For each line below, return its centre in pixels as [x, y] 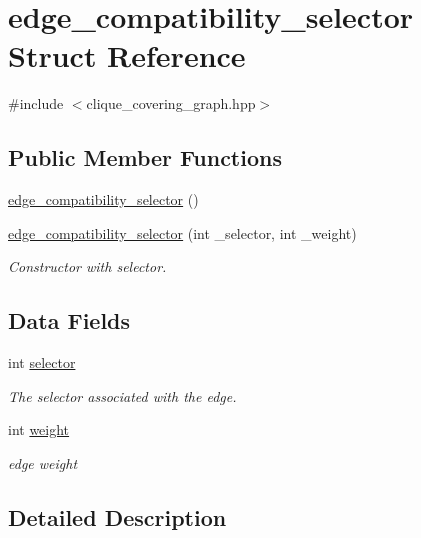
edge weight [43, 462]
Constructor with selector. [87, 266]
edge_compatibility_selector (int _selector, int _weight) [182, 232]
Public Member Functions [145, 157]
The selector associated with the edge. [122, 395]
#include [36, 103]
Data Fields [69, 320]
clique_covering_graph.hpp [171, 103]
